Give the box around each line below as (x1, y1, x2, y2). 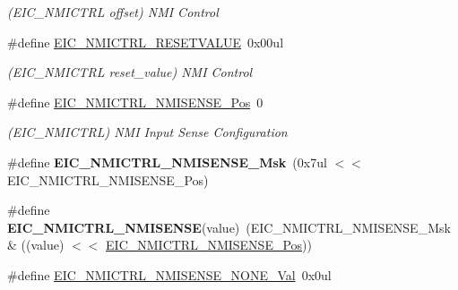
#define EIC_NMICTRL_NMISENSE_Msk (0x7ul (7, 152, 327, 171)
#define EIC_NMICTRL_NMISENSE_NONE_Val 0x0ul (7, 265, 332, 284)
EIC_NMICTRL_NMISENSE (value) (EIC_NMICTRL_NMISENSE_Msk (7, 217, 451, 236)
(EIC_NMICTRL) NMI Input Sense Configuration (7, 123, 288, 141)
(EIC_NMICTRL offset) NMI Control (7, 3, 219, 21)
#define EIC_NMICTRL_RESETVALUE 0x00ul (7, 32, 284, 51)
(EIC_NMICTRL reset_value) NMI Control (7, 63, 253, 81)
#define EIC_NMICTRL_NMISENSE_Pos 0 (7, 92, 264, 111)
